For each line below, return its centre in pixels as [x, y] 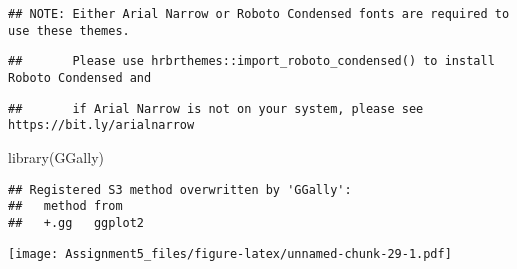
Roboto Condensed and [80, 77]
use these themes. [69, 30]
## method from [65, 206]
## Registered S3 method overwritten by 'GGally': [180, 189]
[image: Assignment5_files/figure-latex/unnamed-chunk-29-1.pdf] [230, 253]
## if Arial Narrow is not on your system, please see [216, 108]
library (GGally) [56, 156]
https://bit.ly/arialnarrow [101, 125]
